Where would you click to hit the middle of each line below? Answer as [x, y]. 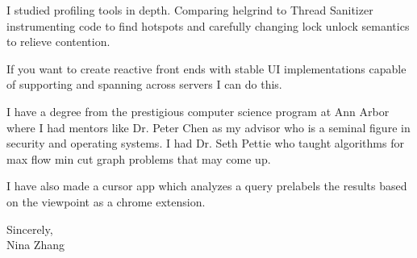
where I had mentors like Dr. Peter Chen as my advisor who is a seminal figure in [208, 127]
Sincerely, [30, 229]
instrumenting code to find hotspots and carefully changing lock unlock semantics [208, 25]
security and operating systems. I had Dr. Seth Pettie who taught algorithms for [205, 143]
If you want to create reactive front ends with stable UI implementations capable [206, 68]
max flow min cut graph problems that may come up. [139, 158]
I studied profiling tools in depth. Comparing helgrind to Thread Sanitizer [190, 10]
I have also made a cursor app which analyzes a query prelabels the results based [207, 186]
